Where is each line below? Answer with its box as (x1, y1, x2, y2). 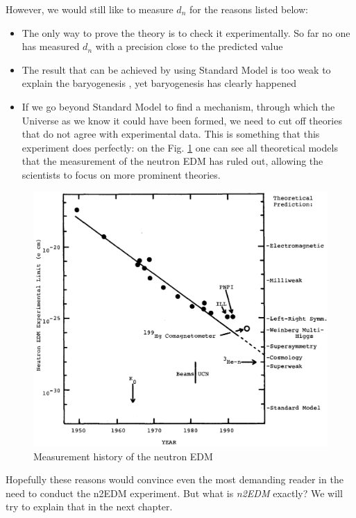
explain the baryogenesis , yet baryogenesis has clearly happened (22, 76, 297, 90)
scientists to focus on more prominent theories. (22, 167, 221, 181)
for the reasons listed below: (189, 2, 308, 16)
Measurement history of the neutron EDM (33, 448, 213, 463)
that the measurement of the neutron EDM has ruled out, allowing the (22, 154, 323, 168)
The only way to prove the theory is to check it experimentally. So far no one (22, 25, 350, 40)
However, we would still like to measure (6, 2, 173, 16)
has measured (22, 39, 80, 54)
